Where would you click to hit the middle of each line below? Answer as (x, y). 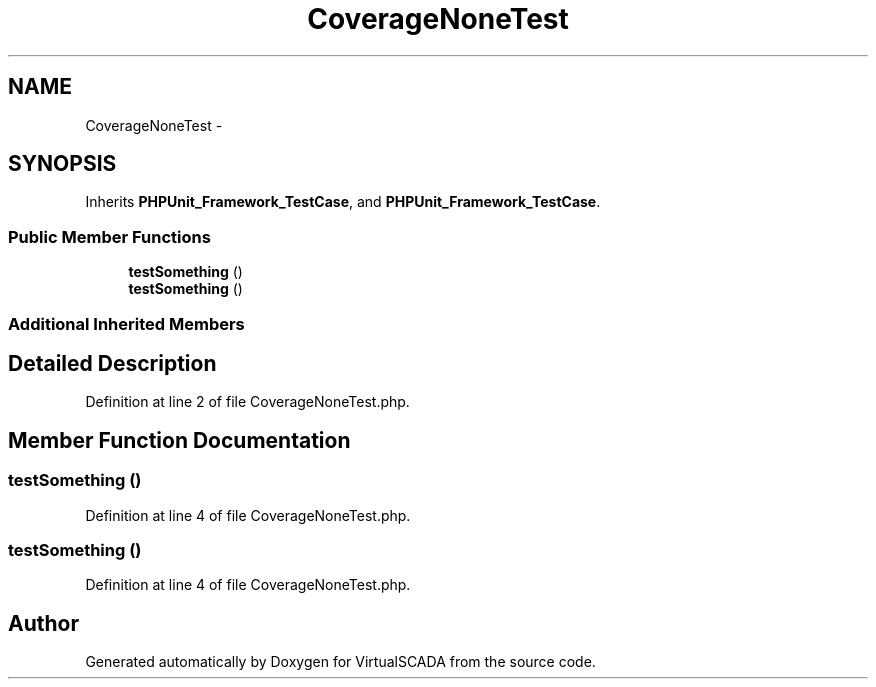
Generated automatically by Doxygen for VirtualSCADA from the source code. (340, 662)
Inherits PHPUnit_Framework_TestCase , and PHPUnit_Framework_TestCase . (343, 202)
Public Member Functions (109, 236)
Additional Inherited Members (126, 323)
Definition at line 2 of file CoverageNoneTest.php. (247, 402)
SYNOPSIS (62, 164)
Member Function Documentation (179, 440)
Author (43, 623)
